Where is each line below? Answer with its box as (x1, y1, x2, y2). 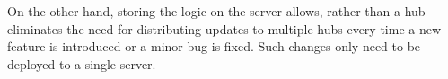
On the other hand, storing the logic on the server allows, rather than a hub (7, 2, 426, 20)
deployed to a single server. (7, 54, 156, 73)
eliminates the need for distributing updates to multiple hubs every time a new (7, 19, 442, 38)
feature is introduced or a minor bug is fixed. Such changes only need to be (7, 37, 421, 56)
